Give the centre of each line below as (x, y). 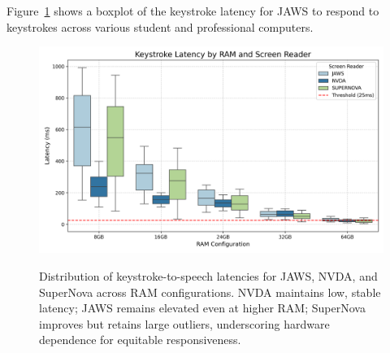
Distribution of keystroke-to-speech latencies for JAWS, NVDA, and (208, 276)
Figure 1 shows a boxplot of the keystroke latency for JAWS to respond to (193, 11)
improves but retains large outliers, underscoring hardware (184, 323)
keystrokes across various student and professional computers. (160, 26)
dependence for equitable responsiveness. (140, 340)
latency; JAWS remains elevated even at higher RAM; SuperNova (202, 308)
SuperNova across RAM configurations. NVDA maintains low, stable (210, 292)
